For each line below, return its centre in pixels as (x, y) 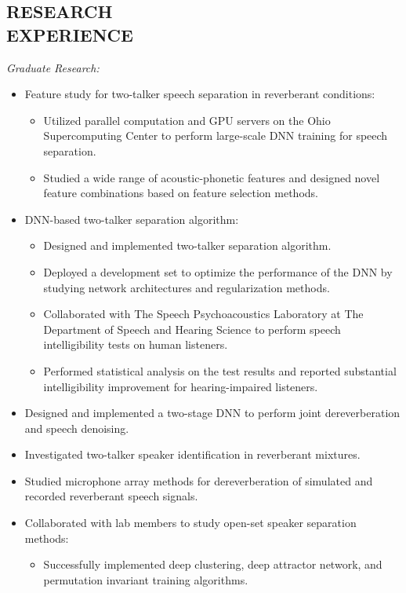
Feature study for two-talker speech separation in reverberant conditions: (200, 94)
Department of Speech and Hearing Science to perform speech (192, 329)
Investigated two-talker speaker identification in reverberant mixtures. (192, 454)
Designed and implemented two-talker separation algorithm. (187, 245)
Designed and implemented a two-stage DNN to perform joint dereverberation (212, 413)
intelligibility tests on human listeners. (136, 344)
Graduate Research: (53, 67)
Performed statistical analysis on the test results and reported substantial (220, 370)
